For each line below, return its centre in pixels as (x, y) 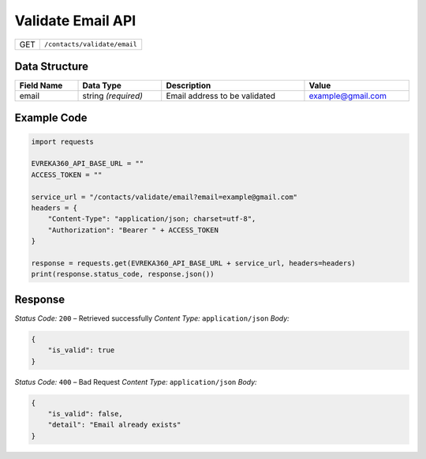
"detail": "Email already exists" (114, 425)
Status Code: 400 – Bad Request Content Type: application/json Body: (136, 382)
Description (189, 85)
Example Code (51, 118)
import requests (63, 141)
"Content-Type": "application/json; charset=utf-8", (152, 219)
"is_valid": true (81, 350)
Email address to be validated (221, 96)
